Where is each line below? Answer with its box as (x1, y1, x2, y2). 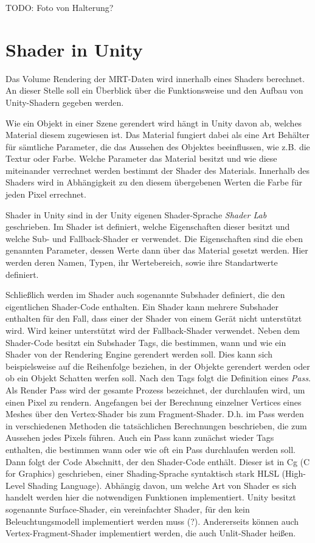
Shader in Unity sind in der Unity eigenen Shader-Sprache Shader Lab (5, 208, 267, 221)
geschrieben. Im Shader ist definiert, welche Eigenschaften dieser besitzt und (5, 220, 290, 233)
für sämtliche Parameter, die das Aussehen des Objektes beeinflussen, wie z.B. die (5, 140, 310, 153)
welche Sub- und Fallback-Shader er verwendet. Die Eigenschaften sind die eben (5, 232, 303, 244)
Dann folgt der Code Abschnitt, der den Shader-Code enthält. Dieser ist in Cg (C (5, 455, 310, 468)
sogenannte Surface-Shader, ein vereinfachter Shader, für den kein (5, 502, 250, 515)
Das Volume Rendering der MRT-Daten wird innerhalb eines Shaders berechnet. (5, 72, 305, 85)
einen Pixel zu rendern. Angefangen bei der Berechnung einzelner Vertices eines (5, 395, 302, 408)
